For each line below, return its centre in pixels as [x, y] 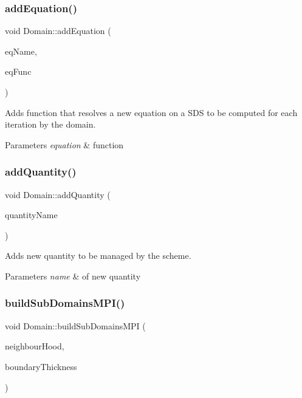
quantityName [31, 215]
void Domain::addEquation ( [58, 31]
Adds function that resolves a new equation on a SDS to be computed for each [151, 112]
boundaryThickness [41, 366]
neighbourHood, [35, 346]
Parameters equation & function [64, 144]
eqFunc [18, 71]
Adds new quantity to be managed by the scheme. [98, 256]
